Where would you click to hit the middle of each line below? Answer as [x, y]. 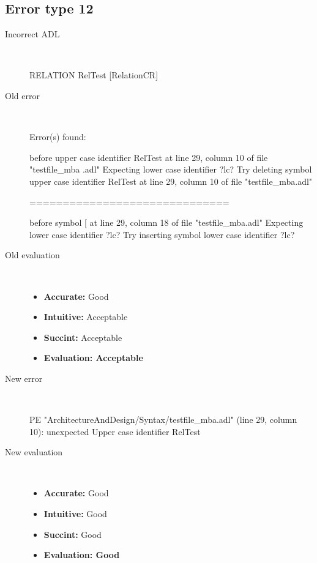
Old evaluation [32, 255]
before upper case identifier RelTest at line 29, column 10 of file [149, 157]
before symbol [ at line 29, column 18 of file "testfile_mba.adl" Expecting [166, 222]
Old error [22, 95]
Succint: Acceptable [83, 337]
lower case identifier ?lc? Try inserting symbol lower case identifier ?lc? [162, 234]
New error [24, 378]
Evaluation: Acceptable [93, 358]
